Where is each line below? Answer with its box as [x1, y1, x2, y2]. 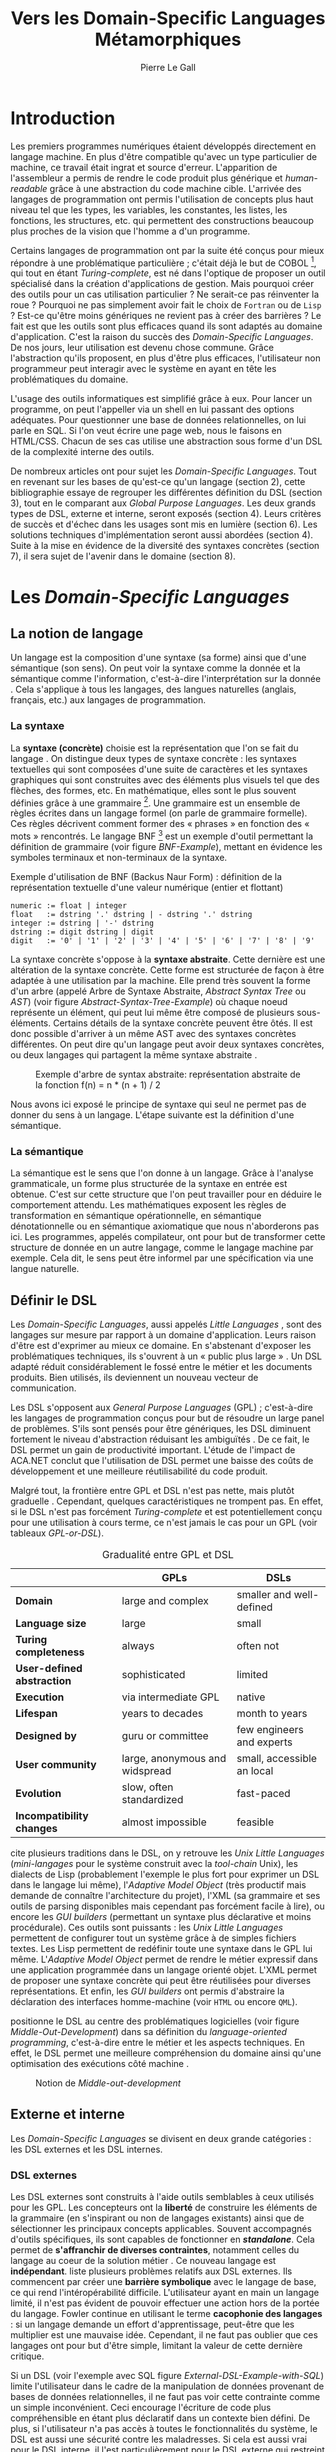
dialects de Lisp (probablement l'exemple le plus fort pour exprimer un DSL [10, 1868, 320, 1881]
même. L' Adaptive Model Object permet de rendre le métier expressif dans [10, 1953, 318, 1966]
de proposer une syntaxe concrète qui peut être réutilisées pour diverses [10, 1975, 312, 1987]
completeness [15, 1645, 85, 1659]
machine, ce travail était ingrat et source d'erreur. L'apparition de [10, 161, 278, 173]
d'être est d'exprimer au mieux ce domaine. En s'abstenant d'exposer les [10, 1340, 312, 1352]
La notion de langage [10, 625, 144, 642]
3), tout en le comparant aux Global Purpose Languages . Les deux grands [10, 497, 317, 509]
